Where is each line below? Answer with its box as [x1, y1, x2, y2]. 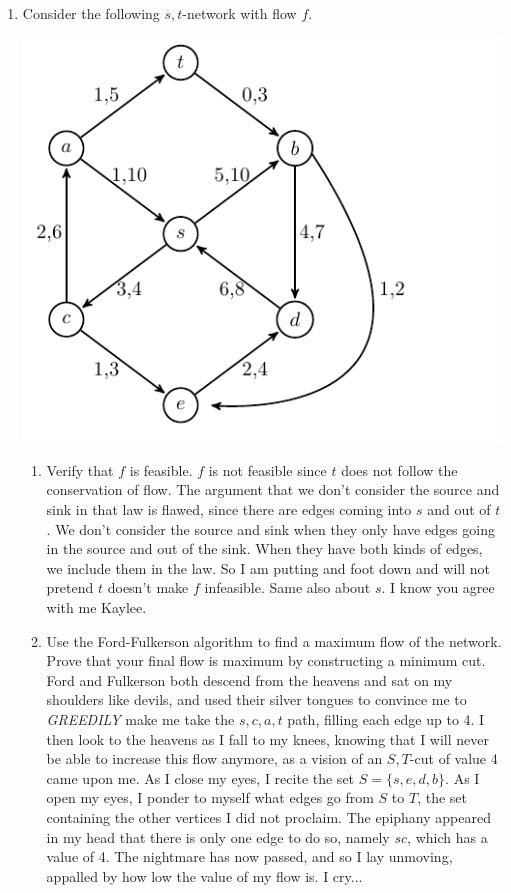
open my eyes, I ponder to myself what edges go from [46, 787, 374, 808]
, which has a [407, 826, 488, 847]
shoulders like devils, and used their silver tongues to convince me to [46, 689, 467, 710]
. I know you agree [381, 577, 495, 598]
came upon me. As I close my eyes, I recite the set [46, 767, 355, 788]
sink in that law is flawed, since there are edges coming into [46, 499, 412, 520]
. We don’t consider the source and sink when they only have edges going [46, 518, 495, 539]
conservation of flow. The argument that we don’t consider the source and [46, 479, 500, 500]
